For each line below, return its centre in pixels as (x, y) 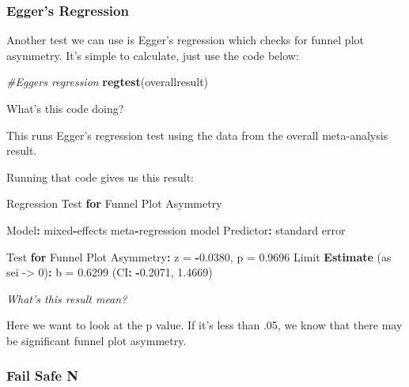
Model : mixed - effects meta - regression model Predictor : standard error (176, 229)
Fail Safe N (43, 376)
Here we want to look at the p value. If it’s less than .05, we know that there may (204, 325)
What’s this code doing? (65, 108)
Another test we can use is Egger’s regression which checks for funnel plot (185, 40)
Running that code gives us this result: (100, 177)
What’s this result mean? (67, 298)
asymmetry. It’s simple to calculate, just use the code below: (153, 55)
